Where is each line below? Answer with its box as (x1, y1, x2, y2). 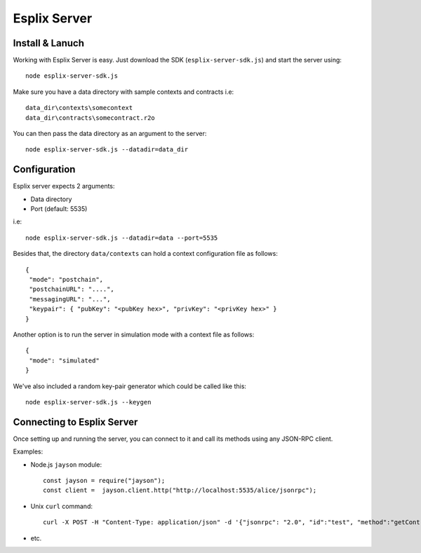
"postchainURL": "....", (29, 285, 115, 294)
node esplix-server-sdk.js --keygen (25, 398, 152, 406)
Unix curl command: (30, 502, 93, 510)
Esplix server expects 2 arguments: (13, 182, 115, 191)
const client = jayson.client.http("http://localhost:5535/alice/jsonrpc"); (43, 486, 317, 494)
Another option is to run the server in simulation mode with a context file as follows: (13, 330, 255, 339)
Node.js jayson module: (30, 460, 102, 469)
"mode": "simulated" (29, 356, 100, 364)
